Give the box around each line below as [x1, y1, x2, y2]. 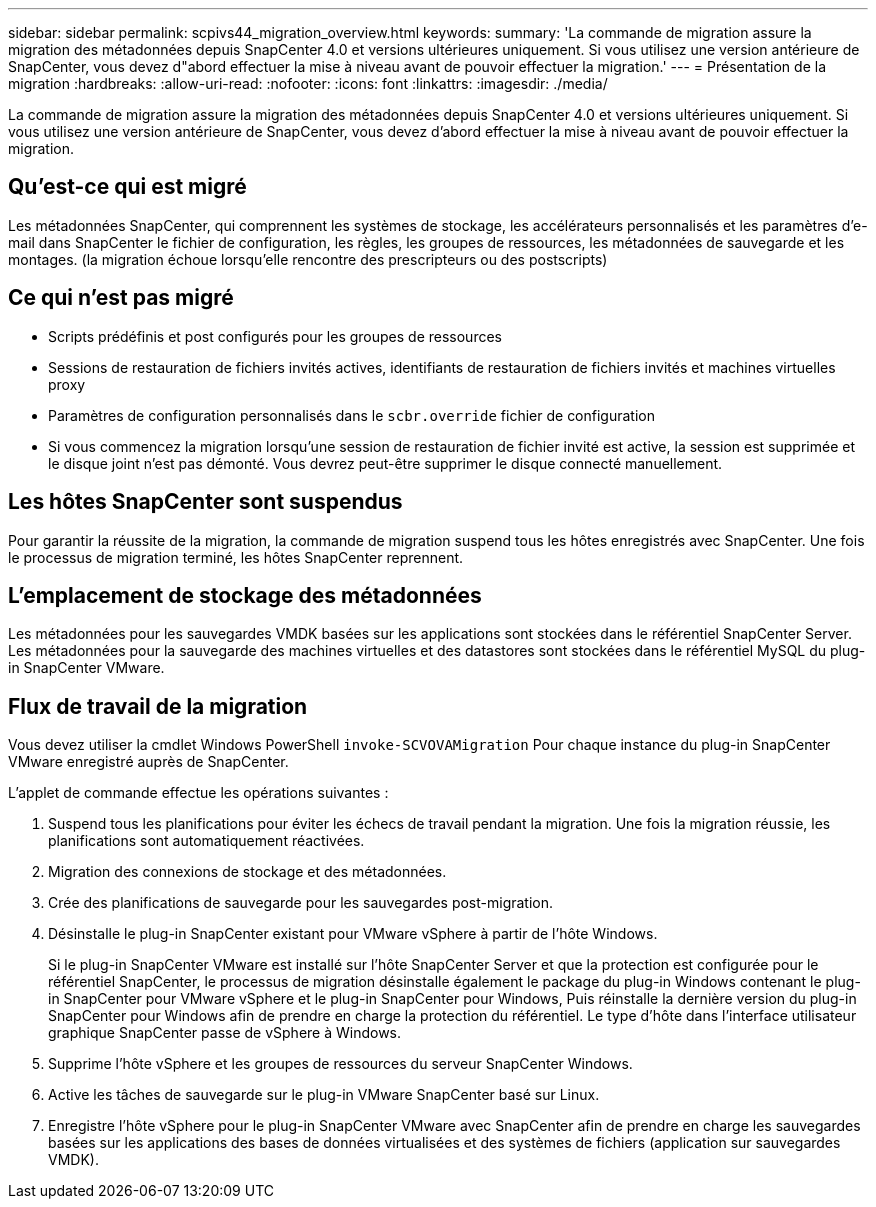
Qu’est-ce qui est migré [8, 174, 247, 200]
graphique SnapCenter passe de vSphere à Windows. [48, 1024, 402, 1042]
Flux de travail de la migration [8, 693, 308, 719]
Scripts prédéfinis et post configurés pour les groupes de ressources [48, 327, 502, 345]
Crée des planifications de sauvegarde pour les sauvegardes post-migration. [48, 894, 554, 912]
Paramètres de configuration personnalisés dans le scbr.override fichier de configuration [48, 406, 655, 424]
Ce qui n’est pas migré [8, 285, 234, 311]
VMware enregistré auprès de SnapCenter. [8, 753, 289, 771]
